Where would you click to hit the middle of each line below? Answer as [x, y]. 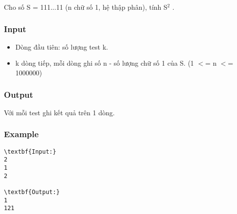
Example [21, 134]
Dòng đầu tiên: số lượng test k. [62, 46]
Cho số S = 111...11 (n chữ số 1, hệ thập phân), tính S [86, 7]
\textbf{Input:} [30, 152]
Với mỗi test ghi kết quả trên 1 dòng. [59, 112]
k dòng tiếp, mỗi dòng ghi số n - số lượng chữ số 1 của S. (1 [105, 63]
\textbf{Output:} [32, 192]
